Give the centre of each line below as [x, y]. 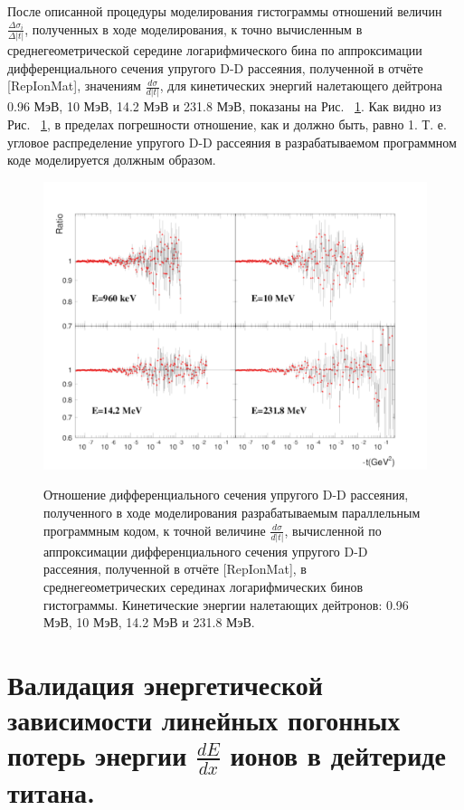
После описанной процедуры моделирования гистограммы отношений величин [225, 11]
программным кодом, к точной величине [155, 530]
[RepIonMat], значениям [74, 86]
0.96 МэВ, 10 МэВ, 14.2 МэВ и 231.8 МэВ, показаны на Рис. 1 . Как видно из [224, 106]
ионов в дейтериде [338, 755]
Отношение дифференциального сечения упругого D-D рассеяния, [226, 495]
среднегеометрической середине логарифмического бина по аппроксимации [215, 49]
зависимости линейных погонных [204, 720]
